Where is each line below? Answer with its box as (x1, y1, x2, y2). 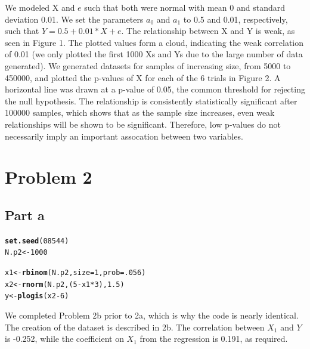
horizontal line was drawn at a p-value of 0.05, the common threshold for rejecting (5, 83, 305, 95)
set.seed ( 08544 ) (5, 236, 69, 245)
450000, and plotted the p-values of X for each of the (5, 71, 198, 84)
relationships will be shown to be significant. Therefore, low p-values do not (5, 118, 281, 130)
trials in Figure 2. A (207, 71, 281, 84)
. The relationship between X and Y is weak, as (121, 24, 295, 37)
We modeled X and (5, 1, 75, 13)
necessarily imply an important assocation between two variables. (5, 129, 243, 142)
